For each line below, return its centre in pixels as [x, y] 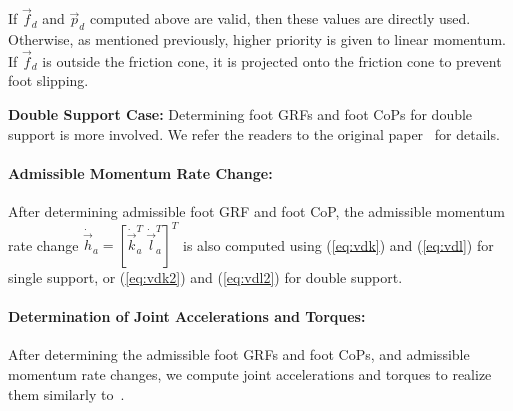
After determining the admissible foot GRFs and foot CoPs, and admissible [239, 354]
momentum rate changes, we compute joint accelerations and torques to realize [250, 374]
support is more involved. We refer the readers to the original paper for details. [254, 133]
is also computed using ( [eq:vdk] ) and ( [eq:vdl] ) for [338, 244]
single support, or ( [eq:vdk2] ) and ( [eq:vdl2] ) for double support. [205, 277]
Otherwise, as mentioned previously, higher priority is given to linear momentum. [257, 39]
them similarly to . [66, 393]
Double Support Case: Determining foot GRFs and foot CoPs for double [240, 114]
